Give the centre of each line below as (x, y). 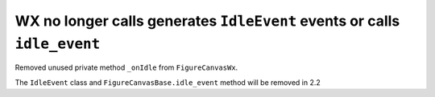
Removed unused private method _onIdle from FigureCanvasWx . (126, 67)
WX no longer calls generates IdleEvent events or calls (207, 21)
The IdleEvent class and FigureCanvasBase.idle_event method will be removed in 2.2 (168, 82)
